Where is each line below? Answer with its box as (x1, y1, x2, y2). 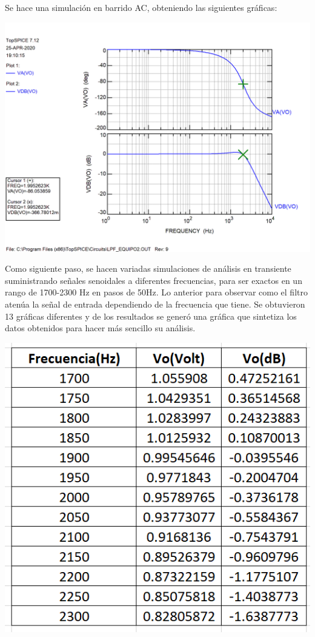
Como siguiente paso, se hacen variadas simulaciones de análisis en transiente (5, 262, 291, 275)
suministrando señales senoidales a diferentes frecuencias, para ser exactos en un (5, 274, 302, 286)
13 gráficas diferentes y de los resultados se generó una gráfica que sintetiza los (5, 309, 297, 322)
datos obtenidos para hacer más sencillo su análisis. (5, 322, 196, 334)
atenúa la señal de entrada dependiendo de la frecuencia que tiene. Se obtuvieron (5, 297, 305, 310)
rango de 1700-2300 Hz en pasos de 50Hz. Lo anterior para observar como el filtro (5, 286, 308, 298)
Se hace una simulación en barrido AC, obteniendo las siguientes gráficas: (5, 1, 277, 13)
